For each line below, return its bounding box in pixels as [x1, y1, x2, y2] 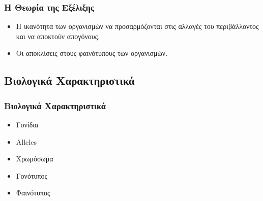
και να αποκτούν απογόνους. [16, 30, 100, 41]
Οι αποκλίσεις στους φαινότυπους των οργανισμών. [16, 48, 168, 58]
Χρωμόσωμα [16, 153, 53, 164]
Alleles [16, 136, 37, 147]
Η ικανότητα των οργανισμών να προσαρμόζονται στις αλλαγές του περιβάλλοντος [16, 21, 259, 31]
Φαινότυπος [16, 187, 50, 198]
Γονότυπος [16, 170, 48, 181]
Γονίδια [16, 119, 39, 129]
